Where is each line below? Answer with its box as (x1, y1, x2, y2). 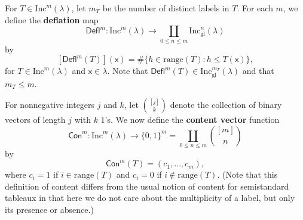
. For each (237, 2, 273, 14)
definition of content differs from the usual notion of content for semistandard (5, 179, 289, 192)
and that (242, 64, 274, 77)
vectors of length (5, 113, 66, 126)
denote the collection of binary (170, 98, 282, 111)
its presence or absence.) (5, 203, 94, 215)
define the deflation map (5, 13, 99, 26)
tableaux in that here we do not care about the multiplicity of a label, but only (5, 191, 295, 204)
